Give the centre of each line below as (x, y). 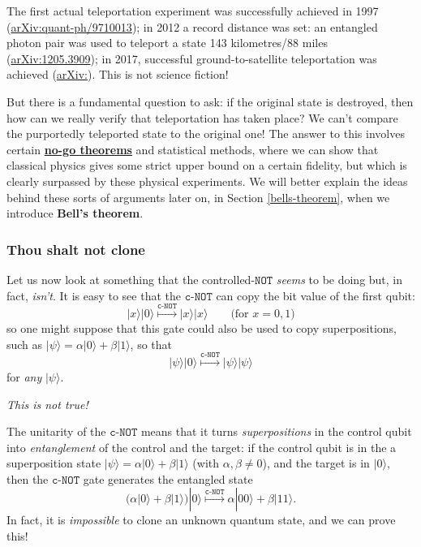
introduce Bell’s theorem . (75, 213)
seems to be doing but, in (339, 279)
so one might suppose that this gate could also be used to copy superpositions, (202, 327)
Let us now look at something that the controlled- (131, 279)
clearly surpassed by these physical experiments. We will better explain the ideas (207, 181)
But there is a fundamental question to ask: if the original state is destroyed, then (210, 101)
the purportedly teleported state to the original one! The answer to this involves (206, 134)
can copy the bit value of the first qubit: (316, 295)
